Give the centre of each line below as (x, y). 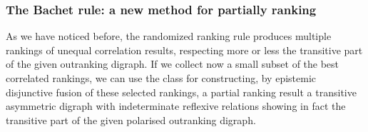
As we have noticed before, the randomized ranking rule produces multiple (169, 36)
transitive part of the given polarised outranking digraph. (131, 120)
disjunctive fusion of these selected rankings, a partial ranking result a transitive (181, 92)
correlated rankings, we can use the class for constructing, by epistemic (161, 78)
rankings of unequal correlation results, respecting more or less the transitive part (184, 50)
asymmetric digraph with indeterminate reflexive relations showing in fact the (176, 106)
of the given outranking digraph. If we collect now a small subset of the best (173, 64)
